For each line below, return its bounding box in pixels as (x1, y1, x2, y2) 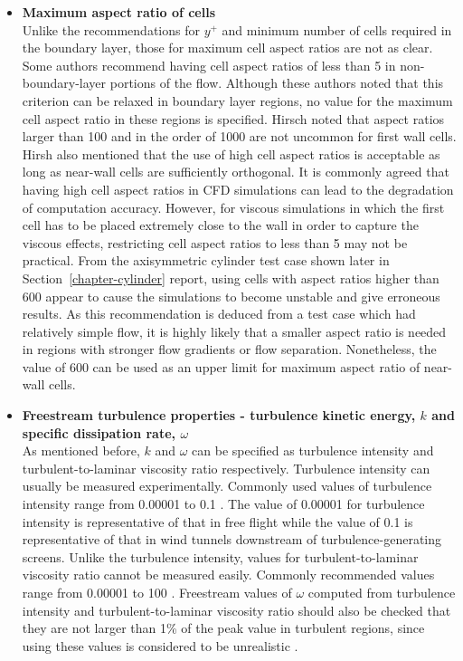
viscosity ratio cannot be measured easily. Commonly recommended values (22, 565, 435, 584)
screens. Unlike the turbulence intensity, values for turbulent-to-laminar (22, 547, 419, 566)
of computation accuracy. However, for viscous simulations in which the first (22, 197, 445, 216)
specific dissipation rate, (22, 423, 176, 442)
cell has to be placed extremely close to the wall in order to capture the (22, 216, 419, 235)
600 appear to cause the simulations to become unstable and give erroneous (22, 286, 440, 305)
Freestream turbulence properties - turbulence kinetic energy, (22, 406, 416, 425)
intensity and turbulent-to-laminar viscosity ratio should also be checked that (22, 600, 451, 619)
